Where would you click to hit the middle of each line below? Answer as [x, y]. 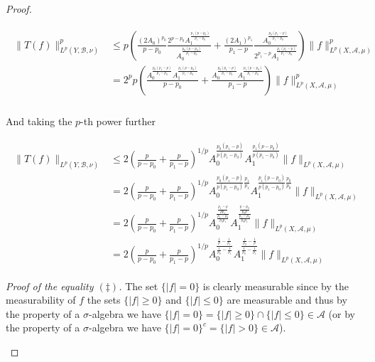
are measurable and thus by [287, 300]
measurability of [41, 300]
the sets [104, 300]
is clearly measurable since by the [276, 286]
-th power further [118, 121]
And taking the [39, 121]
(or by [342, 313]
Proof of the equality [50, 286]
